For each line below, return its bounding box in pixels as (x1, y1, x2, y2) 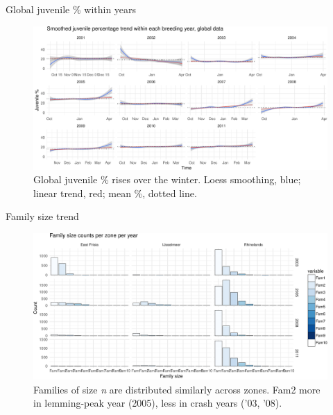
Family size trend (6, 209, 79, 223)
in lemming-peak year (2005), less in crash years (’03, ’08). (33, 396, 282, 410)
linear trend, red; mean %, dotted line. (33, 185, 197, 200)
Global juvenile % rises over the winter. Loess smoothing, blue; (33, 172, 301, 187)
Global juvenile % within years (6, 2, 137, 16)
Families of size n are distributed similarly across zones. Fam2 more (33, 382, 321, 396)
